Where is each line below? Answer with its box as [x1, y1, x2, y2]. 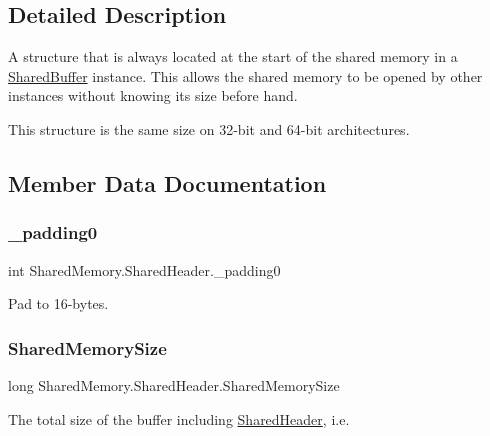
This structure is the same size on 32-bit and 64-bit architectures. [8, 118, 410, 139]
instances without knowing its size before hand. [8, 85, 298, 106]
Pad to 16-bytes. [8, 293, 109, 314]
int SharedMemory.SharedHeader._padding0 [8, 259, 281, 280]
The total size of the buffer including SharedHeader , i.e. [8, 408, 350, 429]
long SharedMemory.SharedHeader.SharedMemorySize [8, 374, 340, 395]
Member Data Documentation [8, 167, 327, 198]
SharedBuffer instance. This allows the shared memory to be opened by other [8, 65, 483, 86]
